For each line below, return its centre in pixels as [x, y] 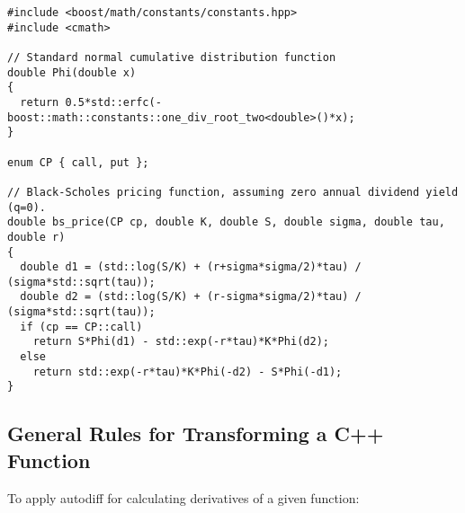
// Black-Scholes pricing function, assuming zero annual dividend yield [233, 192]
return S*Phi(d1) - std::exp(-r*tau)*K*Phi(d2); [181, 342]
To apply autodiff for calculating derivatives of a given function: [183, 497]
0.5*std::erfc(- [113, 102]
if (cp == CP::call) [81, 327]
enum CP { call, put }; [78, 162]
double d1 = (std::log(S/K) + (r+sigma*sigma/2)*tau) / [191, 267]
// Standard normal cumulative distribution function [172, 57]
